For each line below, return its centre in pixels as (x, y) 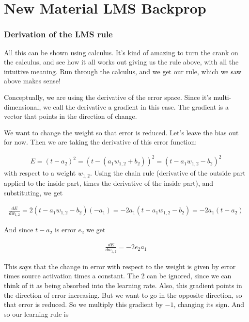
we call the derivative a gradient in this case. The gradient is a (136, 106)
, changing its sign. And (209, 304)
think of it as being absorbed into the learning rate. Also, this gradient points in (123, 285)
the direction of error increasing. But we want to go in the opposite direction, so (123, 295)
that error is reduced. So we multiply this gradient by (83, 304)
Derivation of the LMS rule (58, 34)
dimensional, (23, 106)
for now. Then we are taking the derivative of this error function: (101, 142)
